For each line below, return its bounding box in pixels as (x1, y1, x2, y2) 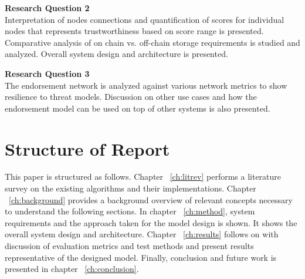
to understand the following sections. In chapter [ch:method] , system (5, 205, 255, 217)
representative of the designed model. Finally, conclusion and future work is (5, 251, 277, 263)
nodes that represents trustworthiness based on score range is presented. (5, 25, 264, 37)
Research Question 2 (5, 2, 90, 14)
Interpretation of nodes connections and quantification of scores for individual (5, 13, 284, 25)
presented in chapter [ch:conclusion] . (5, 263, 139, 275)
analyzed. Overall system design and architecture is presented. (5, 48, 228, 60)
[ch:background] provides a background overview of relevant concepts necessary (9, 193, 293, 206)
